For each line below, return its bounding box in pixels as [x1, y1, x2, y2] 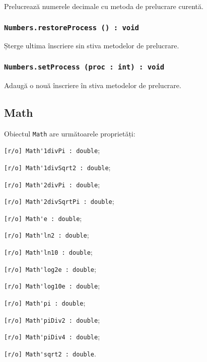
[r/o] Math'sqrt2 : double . [4, 348, 96, 359]
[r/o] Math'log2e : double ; [4, 263, 96, 274]
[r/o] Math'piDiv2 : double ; [4, 314, 100, 325]
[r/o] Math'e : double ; [4, 212, 82, 223]
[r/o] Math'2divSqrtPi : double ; [4, 196, 114, 206]
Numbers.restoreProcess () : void [4, 23, 139, 32]
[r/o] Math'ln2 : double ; [4, 230, 89, 240]
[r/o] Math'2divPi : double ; [4, 179, 100, 189]
